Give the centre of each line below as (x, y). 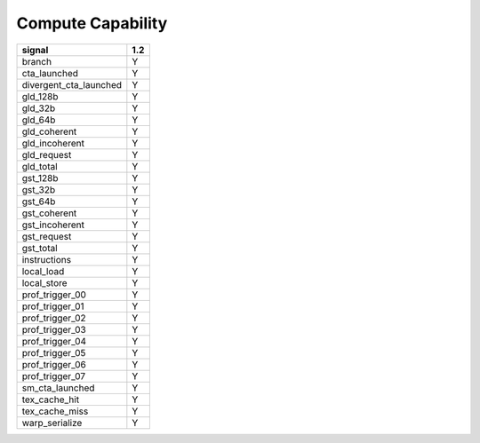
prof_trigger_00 (54, 295)
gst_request (47, 236)
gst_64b (39, 202)
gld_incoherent (53, 143)
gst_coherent (49, 213)
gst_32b (39, 189)
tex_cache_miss (55, 411)
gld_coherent (49, 131)
